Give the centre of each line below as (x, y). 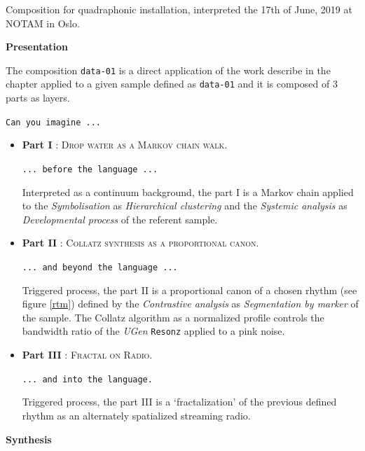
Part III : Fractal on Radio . (87, 355)
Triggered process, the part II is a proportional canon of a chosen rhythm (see (190, 290)
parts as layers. (38, 98)
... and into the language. (87, 379)
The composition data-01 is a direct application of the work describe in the (168, 70)
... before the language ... (90, 169)
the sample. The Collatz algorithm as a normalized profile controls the (173, 317)
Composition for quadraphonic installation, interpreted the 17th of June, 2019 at (179, 9)
